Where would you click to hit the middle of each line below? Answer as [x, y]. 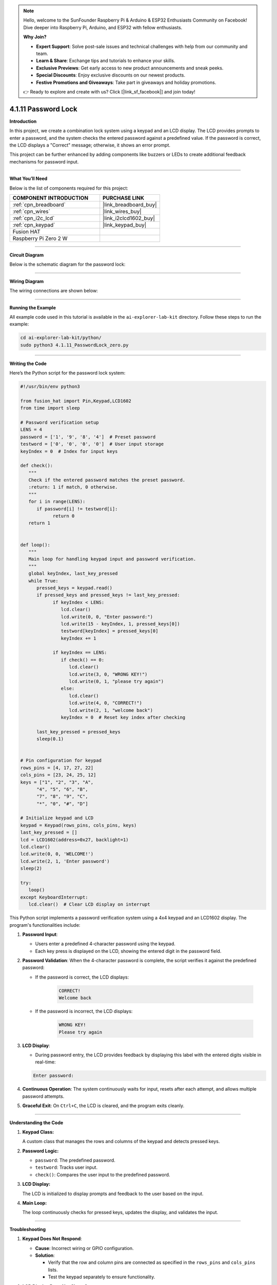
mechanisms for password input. [44, 161]
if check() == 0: [83, 660]
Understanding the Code [36, 1123]
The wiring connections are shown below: [54, 291]
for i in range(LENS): [57, 502]
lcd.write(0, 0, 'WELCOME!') [57, 854]
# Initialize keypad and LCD [57, 818]
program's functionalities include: [45, 925]
